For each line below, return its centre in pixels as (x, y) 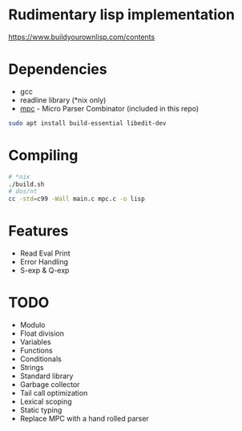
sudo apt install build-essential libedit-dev (87, 123)
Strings (32, 368)
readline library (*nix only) (63, 100)
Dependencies (58, 69)
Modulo (32, 325)
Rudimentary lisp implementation (121, 15)
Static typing (41, 410)
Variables (35, 342)
